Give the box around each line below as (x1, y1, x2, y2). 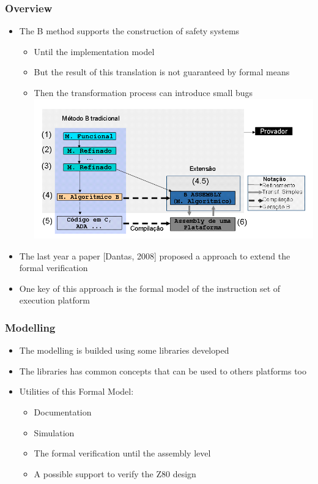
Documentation (34, 406, 92, 419)
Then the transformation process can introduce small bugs (34, 86, 253, 99)
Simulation (34, 426, 75, 439)
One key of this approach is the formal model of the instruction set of (19, 281, 281, 294)
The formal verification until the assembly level (34, 447, 211, 460)
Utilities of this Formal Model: (19, 385, 134, 398)
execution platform (19, 294, 90, 307)
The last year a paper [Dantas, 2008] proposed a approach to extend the (19, 249, 290, 262)
